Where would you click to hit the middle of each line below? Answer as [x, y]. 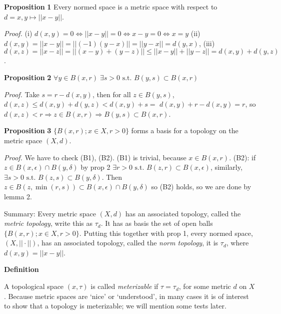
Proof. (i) [18, 33]
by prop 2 [95, 167]
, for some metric [205, 286]
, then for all [111, 94]
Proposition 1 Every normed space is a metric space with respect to [111, 7]
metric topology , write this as [48, 223]
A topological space [34, 286]
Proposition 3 [28, 130]
